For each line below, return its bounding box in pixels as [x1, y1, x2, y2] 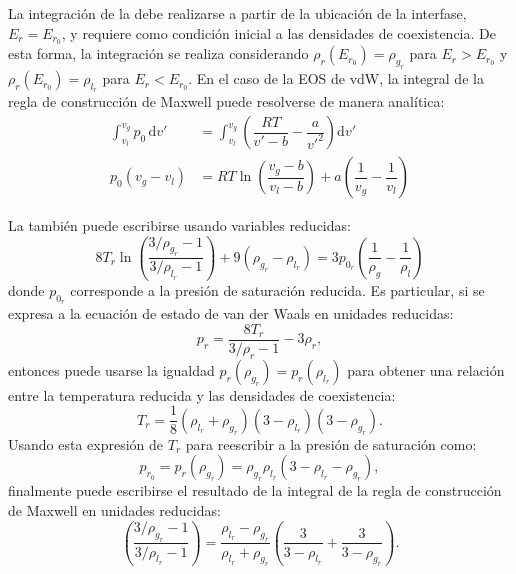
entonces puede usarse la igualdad [8, 359, 215, 380]
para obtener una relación [347, 359, 505, 380]
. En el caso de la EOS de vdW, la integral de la [188, 68, 484, 89]
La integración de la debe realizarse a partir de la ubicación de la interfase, [8, 3, 467, 23]
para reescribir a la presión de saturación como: [185, 433, 477, 454]
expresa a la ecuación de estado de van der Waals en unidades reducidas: [8, 303, 454, 324]
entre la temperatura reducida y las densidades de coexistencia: [8, 384, 396, 405]
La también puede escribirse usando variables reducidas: [8, 215, 351, 236]
